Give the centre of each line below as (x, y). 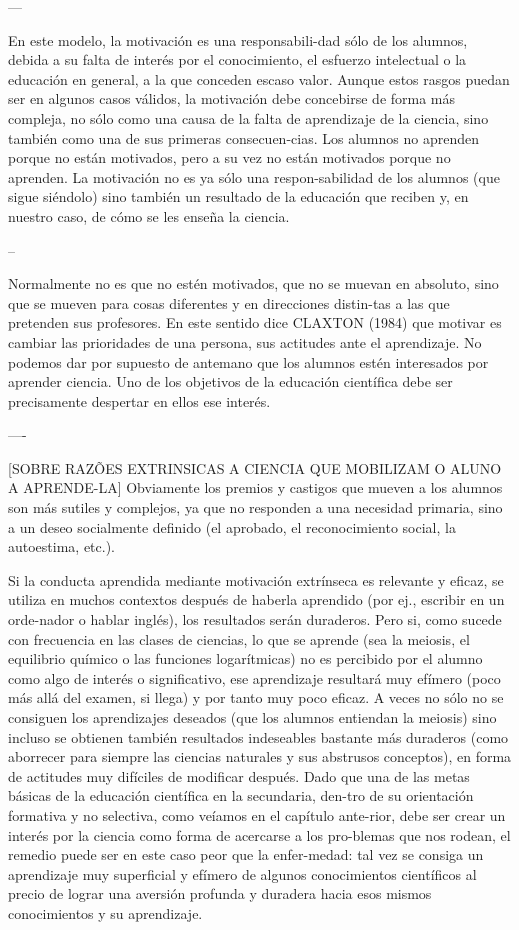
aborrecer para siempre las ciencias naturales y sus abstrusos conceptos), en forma (260, 756)
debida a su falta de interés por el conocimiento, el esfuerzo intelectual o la (237, 59)
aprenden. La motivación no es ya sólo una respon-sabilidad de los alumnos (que (254, 176)
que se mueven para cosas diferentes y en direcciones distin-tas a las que (229, 302)
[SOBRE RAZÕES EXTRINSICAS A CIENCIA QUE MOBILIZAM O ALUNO (255, 467)
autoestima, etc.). (62, 546)
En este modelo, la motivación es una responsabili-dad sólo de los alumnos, (238, 39)
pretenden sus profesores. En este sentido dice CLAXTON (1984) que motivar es (255, 322)
